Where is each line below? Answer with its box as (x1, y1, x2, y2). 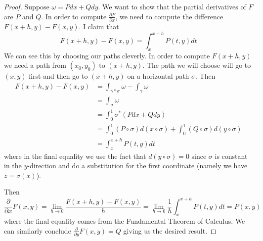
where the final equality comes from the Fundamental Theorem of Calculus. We (4, 216, 245, 226)
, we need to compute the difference (115, 11, 223, 21)
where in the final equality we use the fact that (4, 150, 146, 161)
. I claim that (79, 21, 119, 31)
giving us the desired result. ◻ (123, 225, 217, 236)
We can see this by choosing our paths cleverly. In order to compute (4, 50, 210, 60)
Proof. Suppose (4, 1, 49, 11)
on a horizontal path (127, 71, 189, 81)
